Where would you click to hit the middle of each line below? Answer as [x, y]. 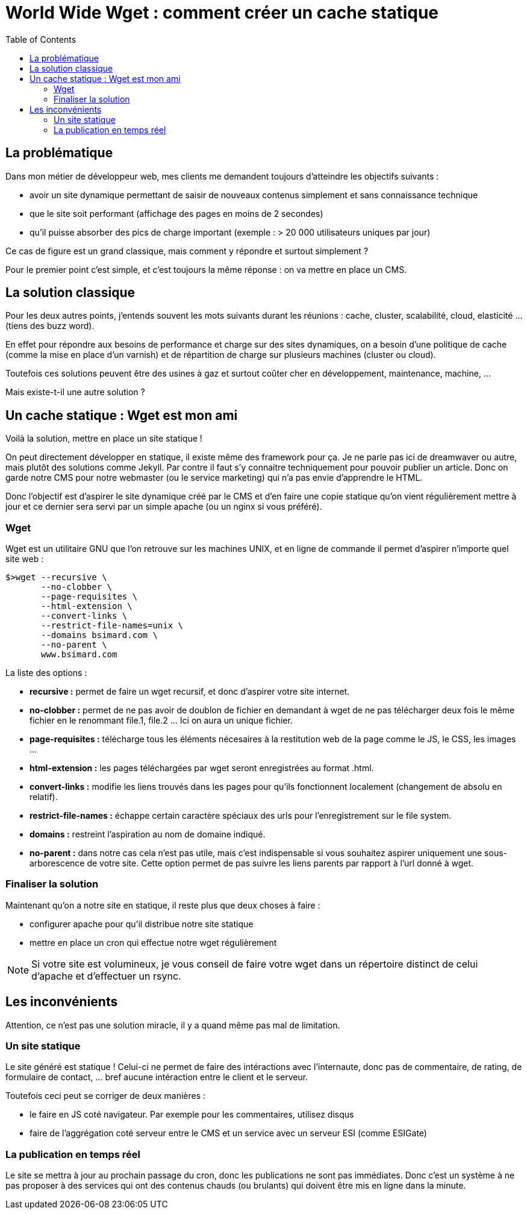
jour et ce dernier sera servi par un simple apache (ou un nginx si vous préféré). [164, 507]
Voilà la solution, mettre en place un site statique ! [104, 439]
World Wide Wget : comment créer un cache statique [222, 13]
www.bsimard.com [79, 655]
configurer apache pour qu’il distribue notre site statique [142, 924]
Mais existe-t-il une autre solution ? [75, 392]
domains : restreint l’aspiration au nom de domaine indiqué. [148, 834]
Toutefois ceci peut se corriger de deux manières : [106, 1096]
